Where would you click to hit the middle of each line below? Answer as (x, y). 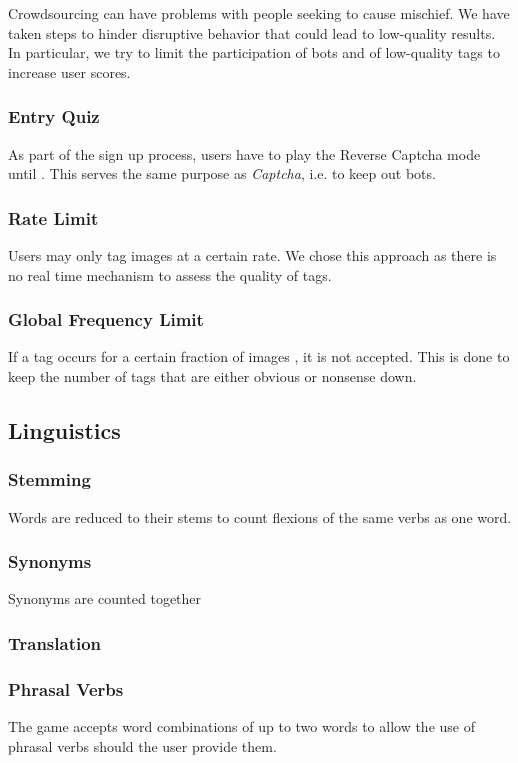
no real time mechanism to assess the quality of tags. (170, 274)
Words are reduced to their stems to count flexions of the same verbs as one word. (260, 516)
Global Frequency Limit (106, 319)
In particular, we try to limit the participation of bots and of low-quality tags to (254, 52)
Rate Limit (53, 217)
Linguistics (64, 429)
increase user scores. (69, 71)
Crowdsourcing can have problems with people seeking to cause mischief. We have (259, 13)
